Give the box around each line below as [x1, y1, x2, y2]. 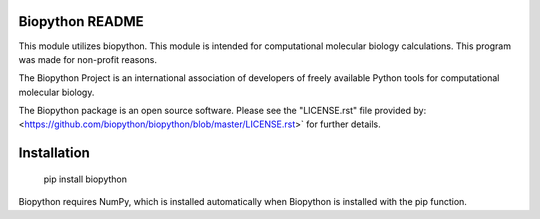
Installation [18, 145, 90, 162]
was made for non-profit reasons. [18, 53, 157, 65]
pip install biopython [43, 173, 128, 185]
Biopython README [18, 13, 144, 30]
